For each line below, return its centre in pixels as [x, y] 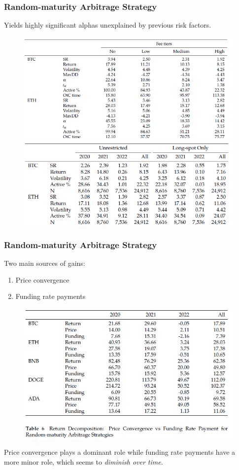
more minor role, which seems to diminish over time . [84, 461]
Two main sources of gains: [45, 263]
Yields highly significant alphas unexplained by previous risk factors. [108, 25]
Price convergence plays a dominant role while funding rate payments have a [120, 452]
